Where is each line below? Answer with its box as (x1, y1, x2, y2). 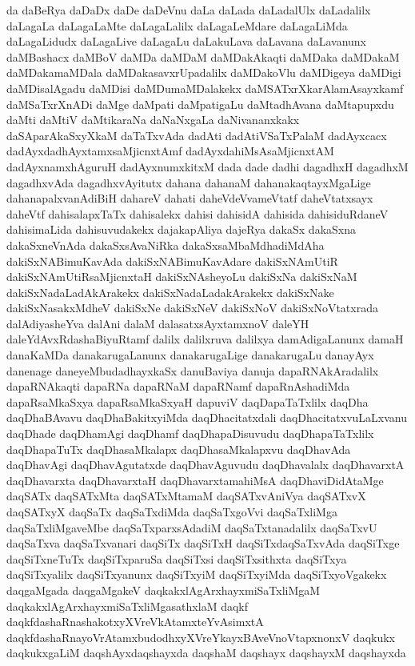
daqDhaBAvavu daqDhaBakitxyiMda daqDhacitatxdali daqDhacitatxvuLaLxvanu (6, 409, 408, 426)
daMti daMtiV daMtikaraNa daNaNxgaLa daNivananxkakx (6, 111, 300, 128)
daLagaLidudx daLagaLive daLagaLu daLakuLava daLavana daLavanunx (6, 33, 367, 50)
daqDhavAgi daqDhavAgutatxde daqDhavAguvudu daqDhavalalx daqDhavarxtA (6, 456, 405, 473)
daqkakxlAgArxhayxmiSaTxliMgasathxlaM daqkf (6, 597, 248, 614)
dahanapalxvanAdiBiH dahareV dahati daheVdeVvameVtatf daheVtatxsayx (6, 190, 373, 207)
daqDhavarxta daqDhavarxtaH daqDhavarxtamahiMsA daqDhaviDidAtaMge (6, 471, 384, 488)
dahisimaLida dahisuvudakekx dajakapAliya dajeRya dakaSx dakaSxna (6, 221, 356, 238)
